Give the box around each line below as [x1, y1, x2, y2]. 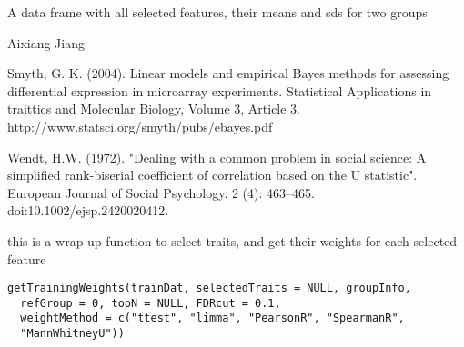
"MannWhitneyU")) [20, 327, 125, 341]
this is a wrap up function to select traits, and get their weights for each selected [7, 231, 458, 250]
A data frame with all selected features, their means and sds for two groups [7, 3, 428, 21]
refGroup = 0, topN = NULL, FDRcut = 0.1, [20, 296, 281, 310]
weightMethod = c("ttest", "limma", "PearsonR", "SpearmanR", [20, 312, 405, 325]
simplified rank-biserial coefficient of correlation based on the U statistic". [7, 165, 418, 184]
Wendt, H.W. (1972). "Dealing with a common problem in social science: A [7, 147, 427, 166]
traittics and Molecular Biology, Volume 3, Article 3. [7, 99, 301, 118]
